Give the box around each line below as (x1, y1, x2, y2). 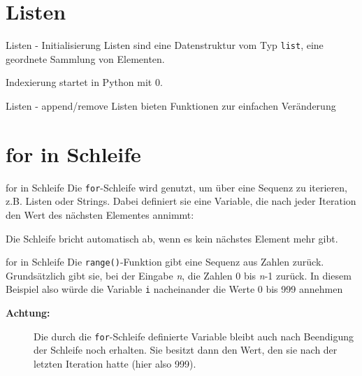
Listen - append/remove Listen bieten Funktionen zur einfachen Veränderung (6, 98, 336, 113)
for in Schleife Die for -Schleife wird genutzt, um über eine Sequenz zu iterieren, (6, 180, 347, 194)
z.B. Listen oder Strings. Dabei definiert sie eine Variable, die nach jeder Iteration (6, 194, 356, 208)
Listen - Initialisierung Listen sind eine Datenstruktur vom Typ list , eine (6, 38, 324, 52)
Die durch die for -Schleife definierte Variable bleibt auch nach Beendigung (34, 328, 354, 343)
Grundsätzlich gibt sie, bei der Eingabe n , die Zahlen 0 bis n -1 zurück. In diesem (6, 268, 352, 282)
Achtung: (6, 305, 50, 320)
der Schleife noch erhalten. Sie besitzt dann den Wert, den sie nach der (34, 342, 338, 357)
